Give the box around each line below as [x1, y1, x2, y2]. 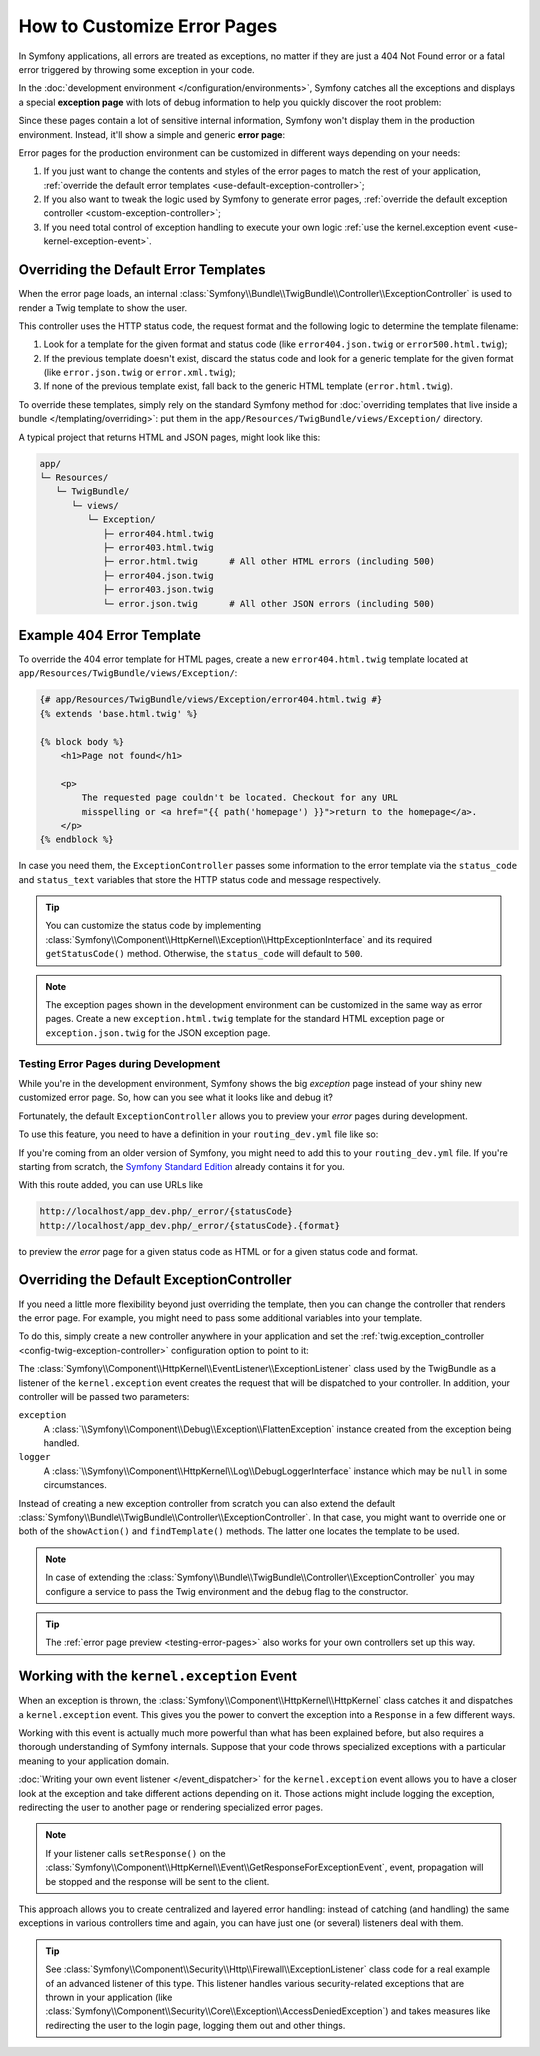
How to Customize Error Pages [18, 15, 278, 37]
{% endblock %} [39, 834, 114, 845]
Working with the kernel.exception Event [18, 1668, 297, 1685]
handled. [43, 1437, 80, 1449]
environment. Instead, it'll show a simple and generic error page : [18, 128, 285, 140]
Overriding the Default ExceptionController [18, 1271, 292, 1289]
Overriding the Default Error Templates [18, 261, 266, 279]
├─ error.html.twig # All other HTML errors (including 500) [102, 556, 435, 567]
